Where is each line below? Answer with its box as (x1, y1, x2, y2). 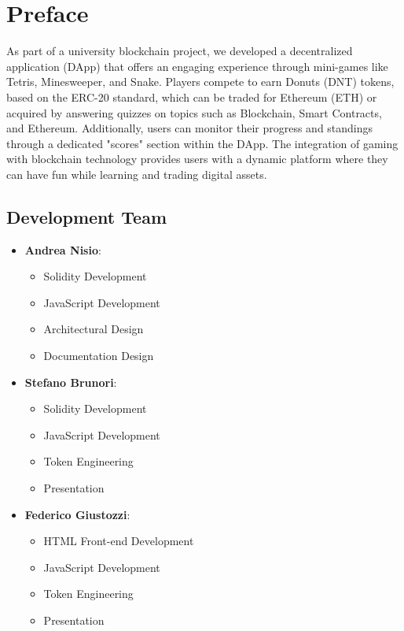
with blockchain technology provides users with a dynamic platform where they (6, 150, 388, 167)
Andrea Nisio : (24, 241, 101, 258)
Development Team (6, 204, 167, 228)
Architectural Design (43, 321, 144, 337)
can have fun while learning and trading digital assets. (6, 165, 267, 182)
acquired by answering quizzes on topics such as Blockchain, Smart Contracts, (6, 104, 382, 121)
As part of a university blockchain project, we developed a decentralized (6, 43, 353, 59)
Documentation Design (43, 347, 154, 364)
